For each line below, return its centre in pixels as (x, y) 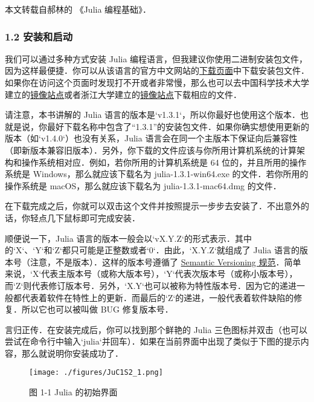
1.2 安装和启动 (39, 36)
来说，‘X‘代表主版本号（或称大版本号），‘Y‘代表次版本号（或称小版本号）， (151, 274)
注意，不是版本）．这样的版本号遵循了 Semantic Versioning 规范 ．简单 (165, 261)
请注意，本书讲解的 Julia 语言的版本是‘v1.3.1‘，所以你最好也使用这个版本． (153, 115)
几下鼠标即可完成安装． (93, 217)
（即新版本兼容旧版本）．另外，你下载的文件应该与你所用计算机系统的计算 (151, 150)
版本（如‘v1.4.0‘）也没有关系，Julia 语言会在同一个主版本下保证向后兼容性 (151, 138)
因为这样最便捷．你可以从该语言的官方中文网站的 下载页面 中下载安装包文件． (157, 70)
